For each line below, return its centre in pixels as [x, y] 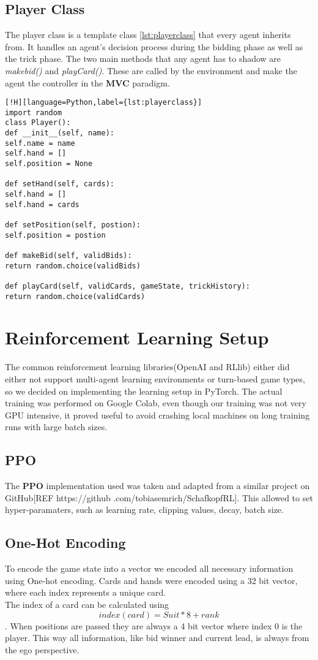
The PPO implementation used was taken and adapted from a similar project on [157, 486]
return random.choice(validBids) [73, 266]
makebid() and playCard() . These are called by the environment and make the [151, 70]
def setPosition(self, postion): [73, 225]
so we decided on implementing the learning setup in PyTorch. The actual [144, 391]
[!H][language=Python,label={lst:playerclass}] [104, 103]
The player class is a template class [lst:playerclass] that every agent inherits [148, 35]
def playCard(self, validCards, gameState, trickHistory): [128, 286]
